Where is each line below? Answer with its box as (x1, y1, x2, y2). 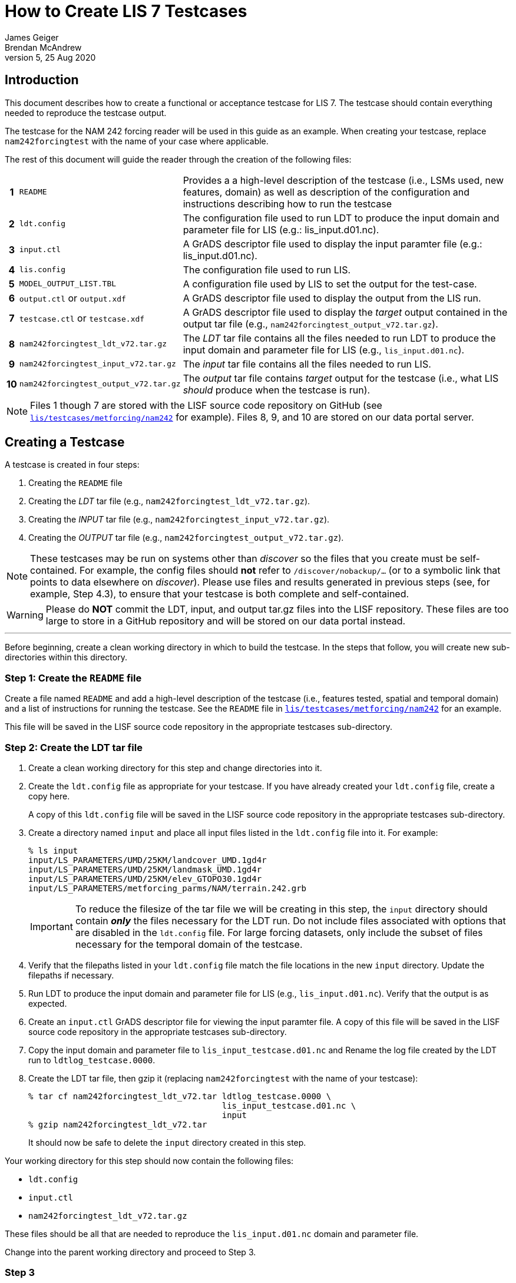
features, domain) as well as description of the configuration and (183, 186, 470, 198)
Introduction (5, 72, 79, 88)
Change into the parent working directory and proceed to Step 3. (5, 1246, 256, 1257)
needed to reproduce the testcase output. (5, 107, 167, 118)
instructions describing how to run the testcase (183, 197, 392, 210)
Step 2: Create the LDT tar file (5, 741, 143, 753)
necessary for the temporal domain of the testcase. (75, 938, 303, 950)
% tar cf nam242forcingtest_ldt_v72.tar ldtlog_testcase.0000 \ (28, 1091, 332, 1101)
